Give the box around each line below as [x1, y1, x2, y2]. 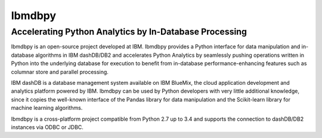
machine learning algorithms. [11, 105, 83, 112]
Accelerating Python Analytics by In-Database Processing [11, 26, 247, 37]
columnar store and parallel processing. [11, 68, 109, 75]
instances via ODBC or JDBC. [11, 123, 83, 131]
